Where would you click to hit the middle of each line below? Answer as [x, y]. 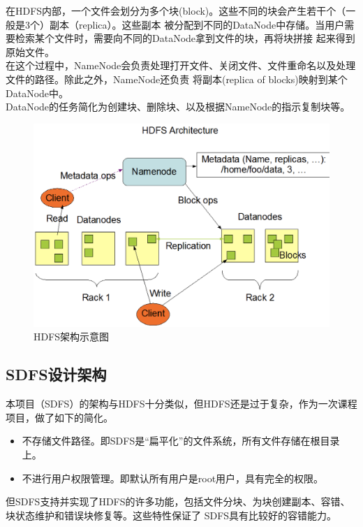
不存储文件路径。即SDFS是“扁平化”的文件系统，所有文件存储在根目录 [181, 441]
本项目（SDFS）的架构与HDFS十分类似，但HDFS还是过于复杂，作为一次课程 [181, 404]
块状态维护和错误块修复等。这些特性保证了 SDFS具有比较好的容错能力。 [171, 515]
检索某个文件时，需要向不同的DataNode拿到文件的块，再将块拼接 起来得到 [185, 38]
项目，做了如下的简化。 [59, 417]
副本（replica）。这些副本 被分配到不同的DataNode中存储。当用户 [197, 24]
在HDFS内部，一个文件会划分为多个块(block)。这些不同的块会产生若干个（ [176, 10]
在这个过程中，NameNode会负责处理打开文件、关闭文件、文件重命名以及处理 [181, 65]
